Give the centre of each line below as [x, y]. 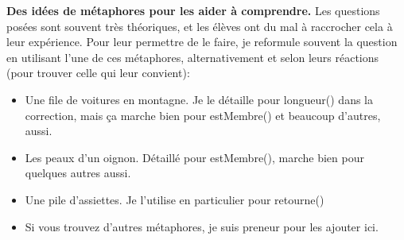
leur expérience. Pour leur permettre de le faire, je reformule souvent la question [202, 42]
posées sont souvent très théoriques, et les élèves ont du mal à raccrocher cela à [200, 26]
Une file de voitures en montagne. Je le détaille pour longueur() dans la [199, 99]
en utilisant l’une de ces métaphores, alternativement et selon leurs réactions [193, 57]
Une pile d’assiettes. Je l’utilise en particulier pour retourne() [175, 199]
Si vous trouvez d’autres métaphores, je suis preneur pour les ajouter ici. [202, 226]
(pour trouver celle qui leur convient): [98, 73]
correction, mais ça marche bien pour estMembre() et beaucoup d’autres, [203, 115]
